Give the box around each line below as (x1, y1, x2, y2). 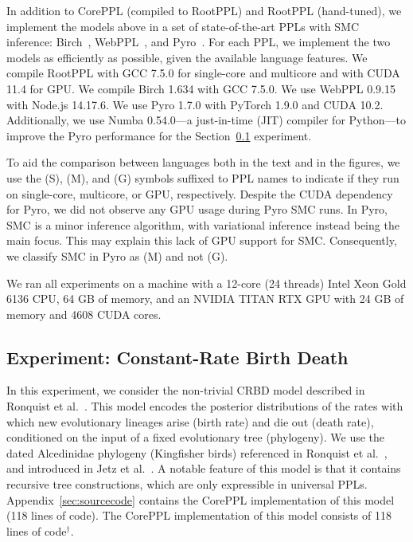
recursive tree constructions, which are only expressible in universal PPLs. (6, 476, 368, 493)
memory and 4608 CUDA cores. (6, 305, 162, 322)
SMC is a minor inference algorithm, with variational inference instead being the (6, 216, 399, 233)
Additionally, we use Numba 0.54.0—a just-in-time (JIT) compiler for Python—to (6, 112, 406, 128)
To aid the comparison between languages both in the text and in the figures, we (6, 154, 400, 171)
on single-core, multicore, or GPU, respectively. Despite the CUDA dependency (6, 185, 393, 202)
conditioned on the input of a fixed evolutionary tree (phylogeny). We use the (6, 429, 385, 446)
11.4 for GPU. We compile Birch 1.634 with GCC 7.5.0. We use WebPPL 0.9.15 (6, 80, 395, 96)
